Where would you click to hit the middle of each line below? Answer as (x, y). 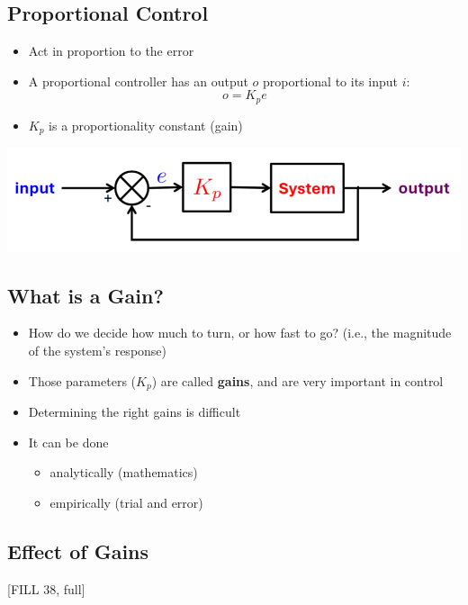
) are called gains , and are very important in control (297, 380)
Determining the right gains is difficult (135, 412)
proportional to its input (330, 81)
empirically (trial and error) (126, 502)
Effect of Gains (78, 551)
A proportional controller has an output (138, 81)
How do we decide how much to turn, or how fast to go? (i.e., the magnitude (240, 333)
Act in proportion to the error (111, 51)
